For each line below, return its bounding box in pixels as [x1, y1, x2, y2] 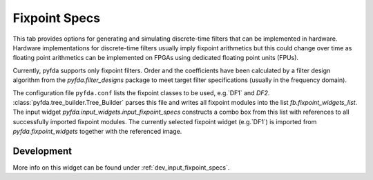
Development [12, 145, 73, 157]
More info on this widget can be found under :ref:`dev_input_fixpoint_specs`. [12, 163, 230, 172]
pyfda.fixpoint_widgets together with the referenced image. [12, 128, 182, 136]
